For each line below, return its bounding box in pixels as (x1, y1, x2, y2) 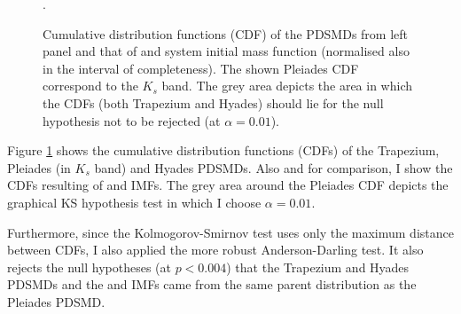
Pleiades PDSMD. (7, 292, 105, 310)
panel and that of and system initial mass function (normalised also (43, 42, 410, 60)
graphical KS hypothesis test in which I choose (7, 192, 262, 211)
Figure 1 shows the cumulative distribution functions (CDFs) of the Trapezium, (7, 141, 440, 160)
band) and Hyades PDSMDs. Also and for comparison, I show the (94, 158, 453, 177)
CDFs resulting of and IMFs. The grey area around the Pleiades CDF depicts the (7, 176, 449, 194)
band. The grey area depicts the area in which (161, 76, 413, 95)
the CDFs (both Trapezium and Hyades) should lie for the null (43, 93, 384, 112)
